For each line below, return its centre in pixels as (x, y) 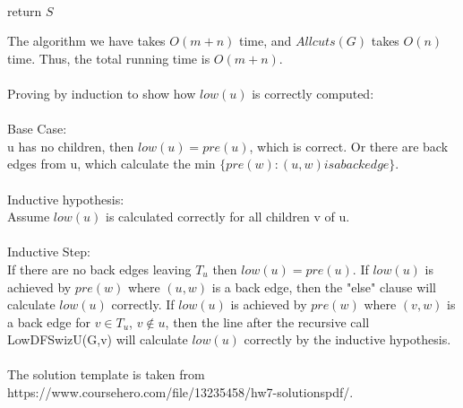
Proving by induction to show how (102, 93)
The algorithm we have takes (86, 41)
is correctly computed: (313, 93)
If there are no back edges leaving (99, 269)
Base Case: (37, 129)
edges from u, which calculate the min (111, 164)
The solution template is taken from (106, 374)
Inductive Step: (49, 252)
